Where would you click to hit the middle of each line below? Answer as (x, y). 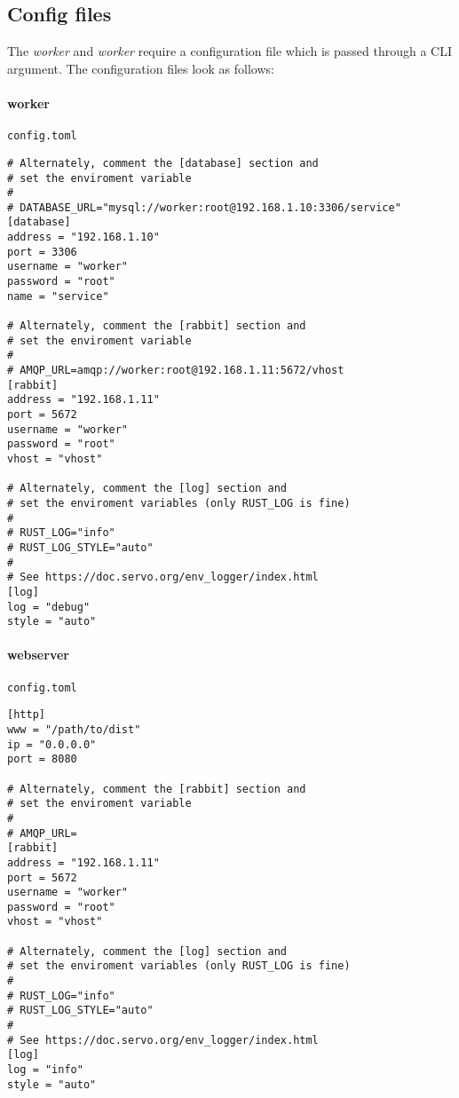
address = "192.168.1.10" (83, 237)
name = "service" (58, 296)
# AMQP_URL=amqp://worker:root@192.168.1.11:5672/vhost (176, 371)
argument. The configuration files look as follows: (141, 68)
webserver (38, 655)
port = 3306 (42, 252)
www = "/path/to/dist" (74, 729)
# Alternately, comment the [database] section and (163, 163)
